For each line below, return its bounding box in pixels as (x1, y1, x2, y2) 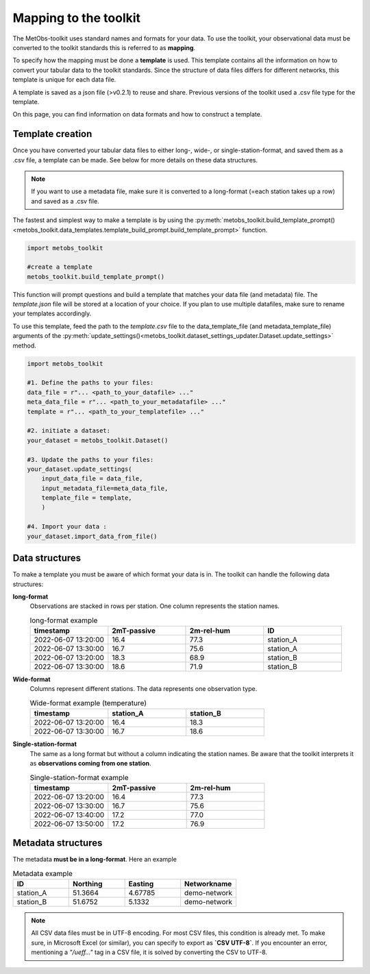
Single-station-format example (29, 772, 129, 782)
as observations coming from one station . (29, 759, 151, 768)
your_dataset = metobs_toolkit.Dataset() (27, 436, 169, 444)
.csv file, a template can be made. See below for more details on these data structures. (12, 156, 258, 164)
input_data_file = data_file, (41, 475, 143, 483)
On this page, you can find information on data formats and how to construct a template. (12, 110, 262, 119)
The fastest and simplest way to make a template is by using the (12, 216, 194, 224)
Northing (73, 879, 103, 889)
